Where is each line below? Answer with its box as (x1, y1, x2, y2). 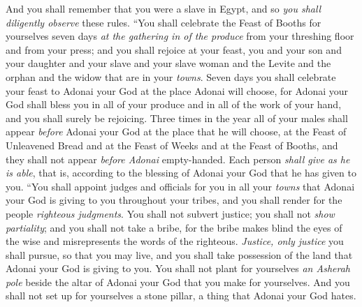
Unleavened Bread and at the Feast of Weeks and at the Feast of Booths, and (6, 137, 338, 152)
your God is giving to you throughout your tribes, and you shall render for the (6, 193, 342, 207)
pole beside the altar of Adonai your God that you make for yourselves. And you (6, 274, 350, 289)
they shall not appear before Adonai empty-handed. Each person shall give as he (6, 151, 350, 166)
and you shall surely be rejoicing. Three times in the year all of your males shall (6, 110, 348, 125)
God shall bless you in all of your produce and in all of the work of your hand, (6, 97, 342, 112)
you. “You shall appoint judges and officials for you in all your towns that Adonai (6, 179, 355, 193)
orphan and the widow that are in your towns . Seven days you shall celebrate (6, 69, 336, 84)
